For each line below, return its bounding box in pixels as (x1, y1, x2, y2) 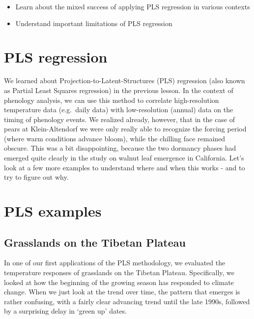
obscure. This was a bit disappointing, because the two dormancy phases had (4, 143, 236, 153)
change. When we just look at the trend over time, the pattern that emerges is (4, 287, 240, 297)
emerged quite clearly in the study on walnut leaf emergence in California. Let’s (4, 153, 244, 163)
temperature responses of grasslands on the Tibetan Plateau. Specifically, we (4, 267, 235, 278)
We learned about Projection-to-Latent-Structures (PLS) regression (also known (4, 75, 245, 86)
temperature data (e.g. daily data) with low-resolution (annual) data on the (4, 104, 233, 115)
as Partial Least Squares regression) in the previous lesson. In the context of (4, 85, 233, 95)
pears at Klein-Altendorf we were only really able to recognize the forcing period (4, 124, 247, 134)
